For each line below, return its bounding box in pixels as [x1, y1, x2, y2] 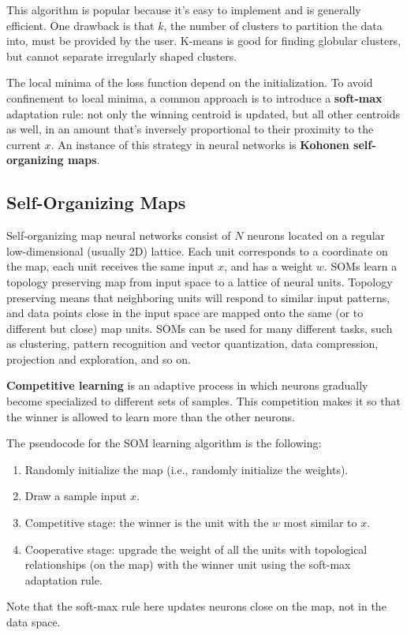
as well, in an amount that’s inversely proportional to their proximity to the [6, 121, 374, 137]
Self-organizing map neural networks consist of [6, 227, 231, 244]
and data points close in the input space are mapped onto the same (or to [6, 304, 364, 321]
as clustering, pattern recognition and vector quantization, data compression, [6, 335, 379, 352]
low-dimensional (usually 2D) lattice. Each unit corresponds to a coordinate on [6, 242, 388, 259]
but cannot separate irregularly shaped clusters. [6, 47, 237, 64]
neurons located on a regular [247, 227, 386, 244]
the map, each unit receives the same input [6, 258, 215, 275]
